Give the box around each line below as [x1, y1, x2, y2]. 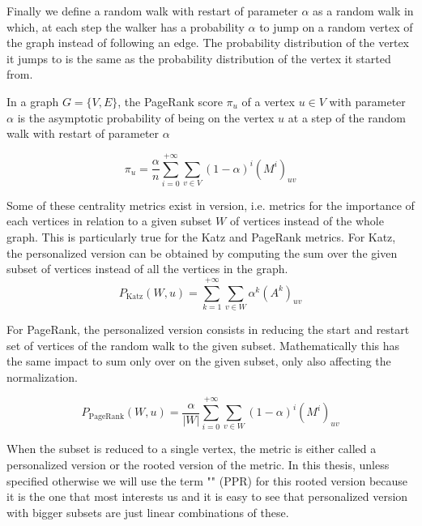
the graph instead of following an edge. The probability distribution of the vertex [6, 34, 409, 51]
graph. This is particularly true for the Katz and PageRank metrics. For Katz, [6, 229, 396, 246]
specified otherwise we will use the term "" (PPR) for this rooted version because [6, 472, 408, 489]
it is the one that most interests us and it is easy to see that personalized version [6, 488, 408, 505]
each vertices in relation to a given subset [6, 212, 212, 229]
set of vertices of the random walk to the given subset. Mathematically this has [6, 336, 400, 353]
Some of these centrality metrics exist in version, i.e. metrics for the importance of [6, 196, 415, 213]
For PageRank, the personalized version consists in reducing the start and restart [6, 320, 410, 337]
